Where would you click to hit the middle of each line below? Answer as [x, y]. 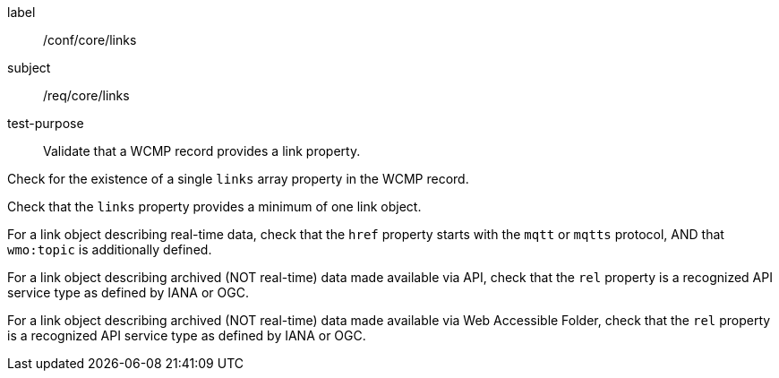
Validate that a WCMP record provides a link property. [202, 151]
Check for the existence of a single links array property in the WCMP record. [238, 179]
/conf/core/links [90, 40]
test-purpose [46, 123]
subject [29, 68]
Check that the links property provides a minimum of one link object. [214, 206]
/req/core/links [86, 95]
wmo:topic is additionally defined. [110, 249]
